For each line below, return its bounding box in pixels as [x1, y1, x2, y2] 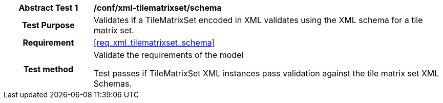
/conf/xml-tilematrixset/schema [93, 3, 222, 13]
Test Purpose [22, 20, 75, 30]
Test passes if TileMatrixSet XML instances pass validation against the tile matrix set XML [93, 68, 439, 78]
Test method [23, 64, 74, 74]
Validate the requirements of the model [93, 50, 244, 60]
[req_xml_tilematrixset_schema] [93, 37, 215, 48]
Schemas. [93, 78, 132, 89]
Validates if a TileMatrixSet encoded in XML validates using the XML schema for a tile [93, 15, 423, 25]
